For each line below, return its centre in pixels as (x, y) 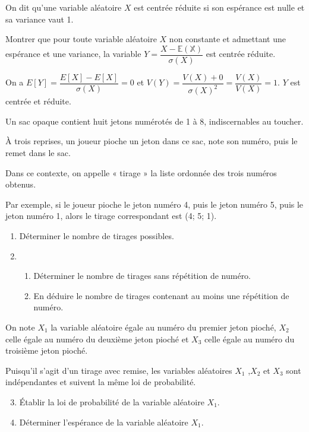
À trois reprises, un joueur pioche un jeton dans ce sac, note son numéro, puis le (152, 141)
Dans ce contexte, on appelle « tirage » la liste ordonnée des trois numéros (141, 172)
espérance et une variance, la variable (73, 54)
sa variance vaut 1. (40, 19)
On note (20, 327)
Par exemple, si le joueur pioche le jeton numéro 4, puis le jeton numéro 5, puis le (154, 204)
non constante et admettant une (227, 39)
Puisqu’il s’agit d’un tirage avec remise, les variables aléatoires (119, 370)
